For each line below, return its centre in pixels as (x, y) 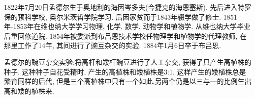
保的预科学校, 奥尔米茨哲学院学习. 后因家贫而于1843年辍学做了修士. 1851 (121, 16)
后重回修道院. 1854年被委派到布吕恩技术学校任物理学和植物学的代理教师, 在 (126, 36)
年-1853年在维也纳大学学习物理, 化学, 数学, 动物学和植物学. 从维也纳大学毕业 (127, 26)
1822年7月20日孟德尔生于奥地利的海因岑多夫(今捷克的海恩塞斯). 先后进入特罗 (128, 7)
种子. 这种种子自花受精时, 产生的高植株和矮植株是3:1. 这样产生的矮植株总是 (125, 71)
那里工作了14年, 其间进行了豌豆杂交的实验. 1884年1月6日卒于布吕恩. (112, 45)
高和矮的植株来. (29, 90)
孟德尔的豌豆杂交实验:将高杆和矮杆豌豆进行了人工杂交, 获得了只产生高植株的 (128, 62)
